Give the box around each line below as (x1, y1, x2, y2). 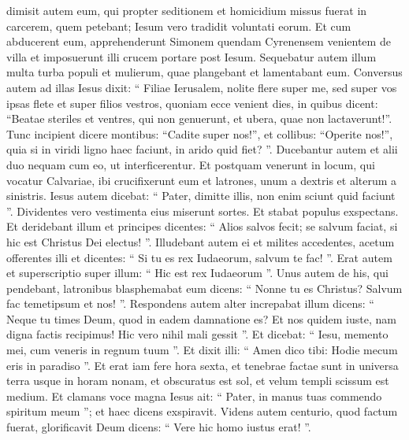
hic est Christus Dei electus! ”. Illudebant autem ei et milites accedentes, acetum (6, 233, 395, 250)
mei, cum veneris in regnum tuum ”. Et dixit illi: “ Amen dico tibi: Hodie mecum (6, 342, 398, 358)
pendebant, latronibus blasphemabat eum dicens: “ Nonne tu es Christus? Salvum (6, 279, 403, 296)
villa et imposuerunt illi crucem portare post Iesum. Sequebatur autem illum (6, 48, 377, 65)
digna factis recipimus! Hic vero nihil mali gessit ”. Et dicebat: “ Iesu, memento (6, 326, 389, 342)
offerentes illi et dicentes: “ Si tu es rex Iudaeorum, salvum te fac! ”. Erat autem (6, 249, 392, 265)
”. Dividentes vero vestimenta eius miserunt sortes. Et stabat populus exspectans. (6, 202, 399, 219)
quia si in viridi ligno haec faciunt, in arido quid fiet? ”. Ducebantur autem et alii (6, 141, 398, 157)
